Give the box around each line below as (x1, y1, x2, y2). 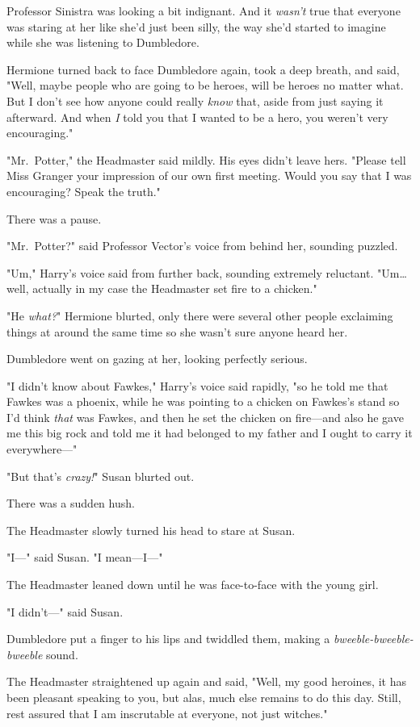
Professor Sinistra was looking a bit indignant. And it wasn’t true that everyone (6, 2, 401, 19)
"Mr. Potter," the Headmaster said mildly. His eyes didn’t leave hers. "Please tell (6, 151, 406, 168)
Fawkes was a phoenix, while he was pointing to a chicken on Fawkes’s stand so (6, 393, 400, 410)
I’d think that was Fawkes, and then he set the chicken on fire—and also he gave (6, 408, 404, 425)
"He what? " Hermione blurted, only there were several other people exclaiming (6, 307, 393, 324)
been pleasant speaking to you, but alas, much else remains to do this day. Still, (6, 689, 401, 705)
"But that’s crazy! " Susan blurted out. (6, 467, 195, 484)
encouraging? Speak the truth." (6, 182, 161, 199)
